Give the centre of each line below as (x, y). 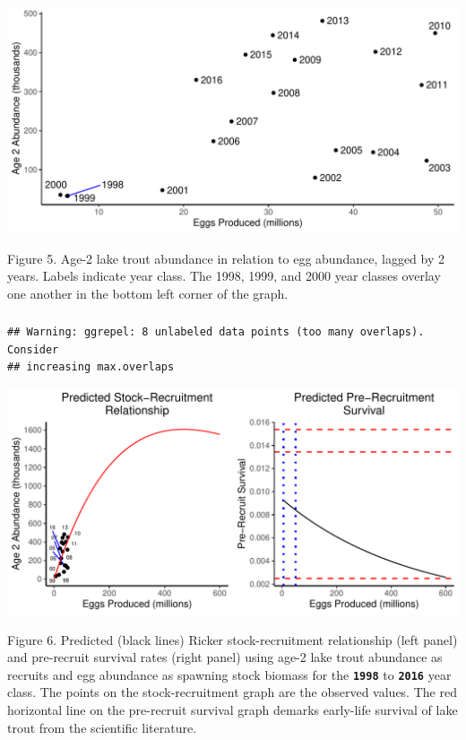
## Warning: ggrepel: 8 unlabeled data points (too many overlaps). (216, 332)
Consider (33, 349)
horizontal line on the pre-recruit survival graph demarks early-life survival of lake (233, 710)
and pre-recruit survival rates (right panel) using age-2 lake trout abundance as (225, 657)
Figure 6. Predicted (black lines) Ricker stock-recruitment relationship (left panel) (233, 639)
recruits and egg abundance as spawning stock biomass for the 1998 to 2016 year (229, 674)
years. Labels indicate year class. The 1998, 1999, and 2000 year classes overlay (224, 276)
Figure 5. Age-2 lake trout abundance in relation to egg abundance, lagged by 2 (226, 258)
